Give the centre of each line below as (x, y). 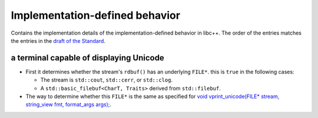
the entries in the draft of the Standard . (58, 41)
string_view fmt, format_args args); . (69, 104)
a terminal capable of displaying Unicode (87, 58)
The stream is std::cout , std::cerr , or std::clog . (107, 80)
